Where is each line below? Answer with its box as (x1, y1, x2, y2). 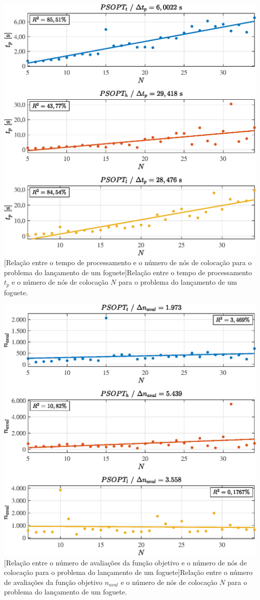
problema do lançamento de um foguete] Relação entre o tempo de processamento (4, 267, 252, 277)
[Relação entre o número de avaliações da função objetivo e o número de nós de (4, 557, 247, 567)
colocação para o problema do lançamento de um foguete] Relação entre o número (4, 567, 252, 577)
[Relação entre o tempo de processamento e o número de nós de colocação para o (4, 257, 252, 268)
